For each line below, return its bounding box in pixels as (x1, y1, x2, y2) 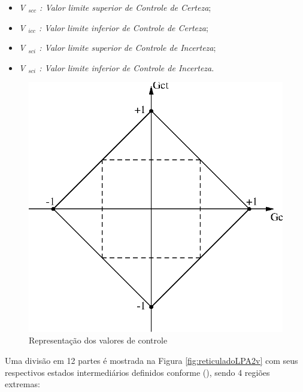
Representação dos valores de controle (29, 334, 168, 347)
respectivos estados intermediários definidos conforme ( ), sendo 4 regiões (5, 366, 270, 378)
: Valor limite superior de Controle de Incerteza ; (39, 41, 216, 54)
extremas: (5, 378, 40, 390)
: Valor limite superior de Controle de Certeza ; (40, 1, 211, 13)
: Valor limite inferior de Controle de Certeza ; (38, 21, 208, 34)
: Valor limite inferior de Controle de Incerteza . (39, 61, 214, 74)
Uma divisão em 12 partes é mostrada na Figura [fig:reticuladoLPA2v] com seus (5, 354, 298, 367)
